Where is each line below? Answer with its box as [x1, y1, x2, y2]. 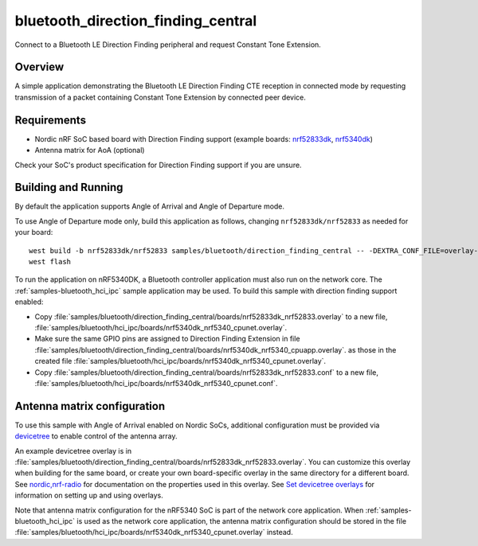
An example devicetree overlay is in [14, 446, 131, 455]
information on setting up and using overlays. [14, 490, 163, 501]
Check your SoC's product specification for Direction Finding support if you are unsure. [14, 160, 302, 170]
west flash [29, 257, 72, 266]
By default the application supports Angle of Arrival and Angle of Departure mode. [14, 201, 285, 211]
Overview [14, 60, 65, 74]
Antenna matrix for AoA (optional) [34, 146, 145, 155]
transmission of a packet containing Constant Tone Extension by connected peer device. [14, 92, 306, 102]
